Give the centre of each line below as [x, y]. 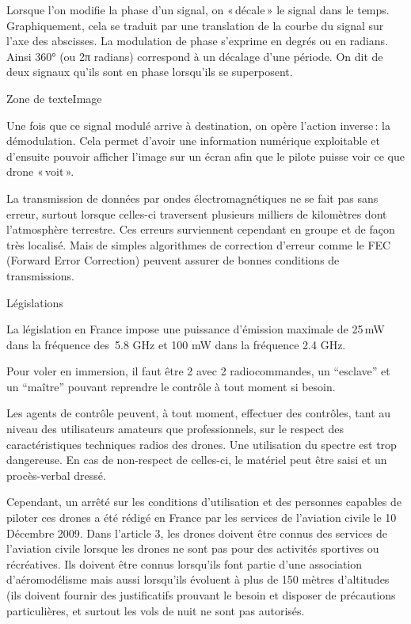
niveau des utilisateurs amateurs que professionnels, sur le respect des [175, 429]
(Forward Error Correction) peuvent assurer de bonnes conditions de [173, 260]
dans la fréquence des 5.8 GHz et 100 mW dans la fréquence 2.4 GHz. [176, 344]
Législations [35, 302]
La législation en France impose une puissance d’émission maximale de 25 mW [196, 329]
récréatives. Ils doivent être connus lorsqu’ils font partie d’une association [185, 563]
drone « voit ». [40, 171]
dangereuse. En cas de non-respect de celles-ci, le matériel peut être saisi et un [197, 460]
